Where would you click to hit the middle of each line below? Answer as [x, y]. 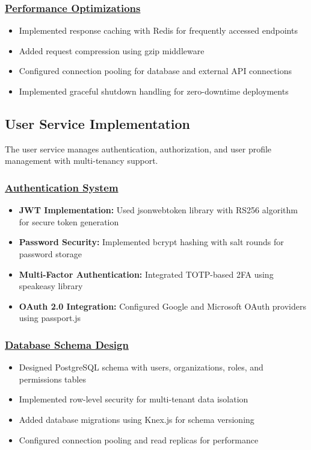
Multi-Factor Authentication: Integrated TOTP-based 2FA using [146, 274]
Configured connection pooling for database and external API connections [155, 71]
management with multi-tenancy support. [82, 161]
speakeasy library [51, 286]
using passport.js [50, 318]
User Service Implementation [98, 123]
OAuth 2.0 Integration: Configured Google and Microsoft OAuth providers [162, 306]
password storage [50, 253]
